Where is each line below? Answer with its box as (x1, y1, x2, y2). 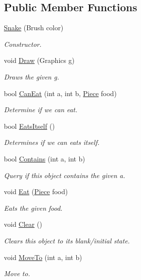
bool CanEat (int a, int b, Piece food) (4, 88, 117, 98)
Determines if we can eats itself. (4, 137, 100, 147)
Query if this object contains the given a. (4, 170, 125, 180)
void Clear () (4, 219, 42, 229)
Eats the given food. (4, 202, 63, 213)
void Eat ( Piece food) (4, 186, 68, 197)
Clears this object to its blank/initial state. (4, 235, 130, 245)
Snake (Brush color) (4, 22, 64, 33)
